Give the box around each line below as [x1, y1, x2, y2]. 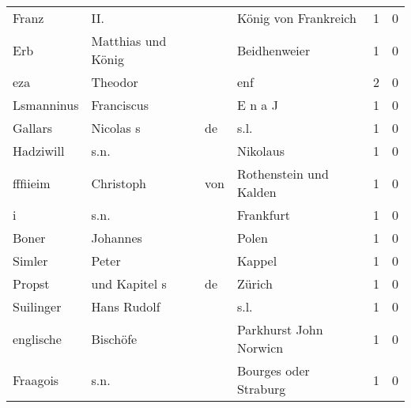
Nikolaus [236, 142, 285, 160]
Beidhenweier [236, 40, 311, 59]
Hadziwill [13, 142, 65, 160]
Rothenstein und [236, 164, 329, 183]
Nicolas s [91, 119, 141, 137]
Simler [13, 251, 48, 270]
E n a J [236, 96, 278, 114]
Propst [13, 274, 50, 293]
